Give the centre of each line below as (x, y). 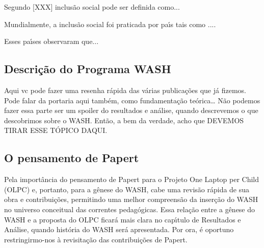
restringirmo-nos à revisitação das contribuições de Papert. (96, 239)
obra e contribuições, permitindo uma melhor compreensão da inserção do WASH (131, 199)
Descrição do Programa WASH (88, 69)
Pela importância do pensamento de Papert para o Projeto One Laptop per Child (132, 179)
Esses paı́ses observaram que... (51, 41)
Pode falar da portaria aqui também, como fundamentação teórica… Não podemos (132, 100)
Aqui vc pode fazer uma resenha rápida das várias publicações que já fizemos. (125, 90)
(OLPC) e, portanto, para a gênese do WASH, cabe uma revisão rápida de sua (127, 189)
